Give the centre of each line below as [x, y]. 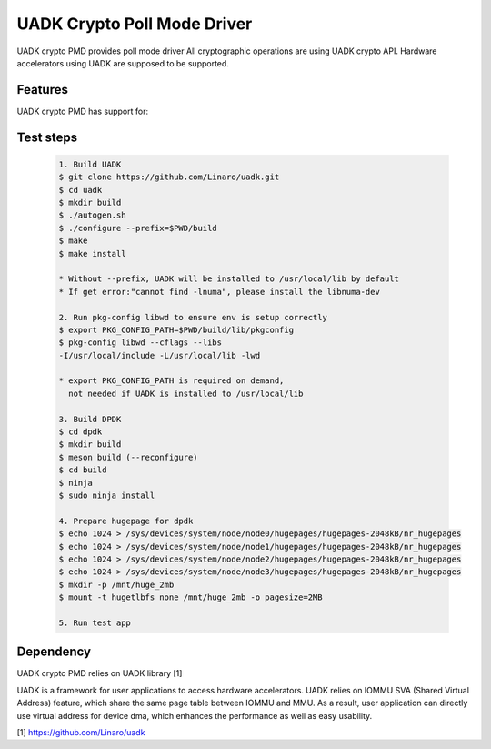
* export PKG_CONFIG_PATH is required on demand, [171, 381]
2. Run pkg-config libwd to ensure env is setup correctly [193, 317]
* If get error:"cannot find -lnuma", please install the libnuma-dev [220, 292]
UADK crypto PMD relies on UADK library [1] [100, 673]
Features [42, 90]
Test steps [47, 137]
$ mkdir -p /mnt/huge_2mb [116, 584]
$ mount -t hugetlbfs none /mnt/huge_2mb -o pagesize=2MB [190, 597]
